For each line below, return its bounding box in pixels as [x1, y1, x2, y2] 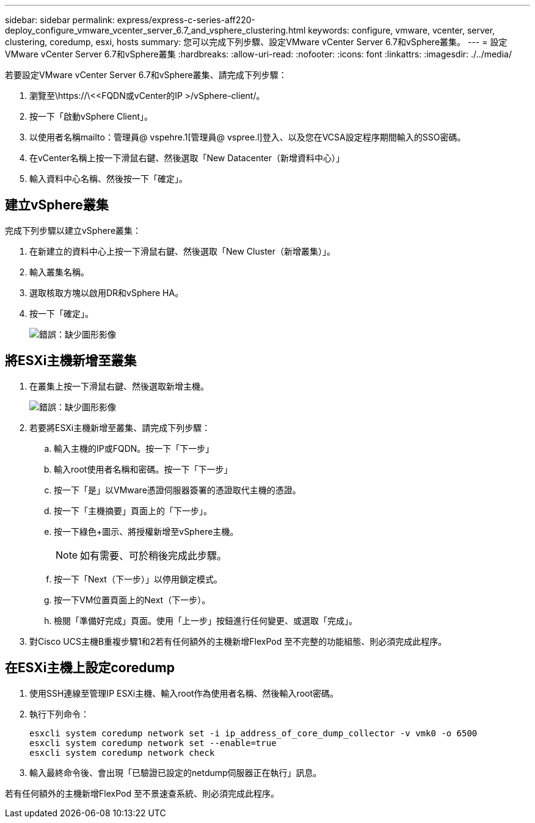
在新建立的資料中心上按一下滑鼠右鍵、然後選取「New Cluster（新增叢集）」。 [29, 245, 336, 256]
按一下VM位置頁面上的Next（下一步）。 [54, 594, 211, 605]
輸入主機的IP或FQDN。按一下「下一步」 [54, 443, 214, 454]
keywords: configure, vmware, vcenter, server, [308, 25, 495, 35]
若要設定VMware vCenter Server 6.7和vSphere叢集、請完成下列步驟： [5, 70, 287, 80]
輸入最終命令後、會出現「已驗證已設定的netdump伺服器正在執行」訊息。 [29, 767, 322, 778]
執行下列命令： [29, 708, 89, 719]
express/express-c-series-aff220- [117, 15, 256, 25]
